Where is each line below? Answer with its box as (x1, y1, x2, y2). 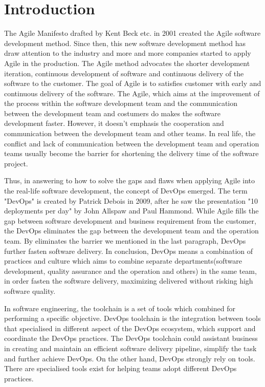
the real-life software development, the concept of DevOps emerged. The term (4, 185, 248, 196)
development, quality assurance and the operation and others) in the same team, (4, 265, 257, 276)
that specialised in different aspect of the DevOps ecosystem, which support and (4, 322, 256, 333)
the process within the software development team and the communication (4, 98, 238, 109)
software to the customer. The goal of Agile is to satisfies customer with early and (4, 78, 261, 89)
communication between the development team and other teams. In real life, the (4, 128, 256, 139)
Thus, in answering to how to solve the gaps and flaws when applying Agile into (4, 175, 255, 186)
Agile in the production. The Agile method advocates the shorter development (4, 57, 250, 68)
